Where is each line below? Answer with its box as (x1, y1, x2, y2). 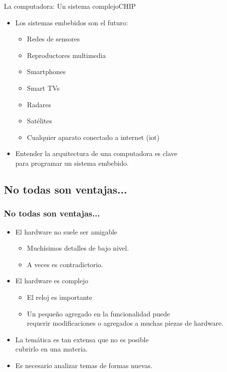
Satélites (27, 116, 52, 126)
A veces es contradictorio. (27, 259, 104, 269)
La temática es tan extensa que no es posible (15, 334, 149, 344)
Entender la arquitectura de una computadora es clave (15, 148, 177, 158)
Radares (27, 99, 51, 109)
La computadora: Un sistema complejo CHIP (4, 1, 136, 11)
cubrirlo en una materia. (15, 344, 88, 354)
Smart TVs (27, 82, 60, 93)
